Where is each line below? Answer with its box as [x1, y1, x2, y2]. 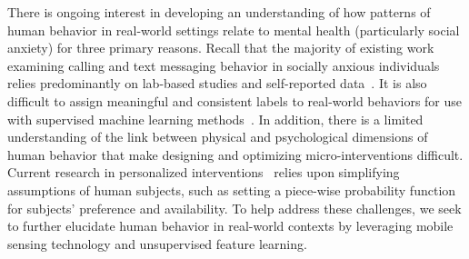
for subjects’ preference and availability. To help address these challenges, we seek [7, 198, 462, 217]
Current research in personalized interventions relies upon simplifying [7, 163, 400, 182]
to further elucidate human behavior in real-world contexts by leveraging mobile [7, 216, 454, 235]
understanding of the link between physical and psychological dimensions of [7, 127, 428, 146]
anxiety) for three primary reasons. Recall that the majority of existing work [7, 38, 434, 57]
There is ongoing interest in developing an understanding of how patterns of [7, 3, 431, 21]
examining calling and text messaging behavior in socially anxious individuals [7, 55, 440, 75]
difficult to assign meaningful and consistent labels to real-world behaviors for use [7, 91, 463, 110]
